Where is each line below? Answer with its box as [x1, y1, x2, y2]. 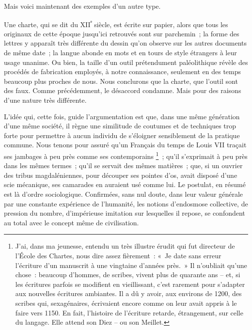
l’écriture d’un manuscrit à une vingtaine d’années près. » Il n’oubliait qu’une [15, 260, 247, 270]
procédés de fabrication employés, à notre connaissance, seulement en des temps [4, 66, 241, 77]
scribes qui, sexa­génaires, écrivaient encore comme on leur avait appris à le [15, 298, 237, 308]
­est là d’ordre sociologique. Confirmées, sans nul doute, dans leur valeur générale [4, 189, 243, 199]
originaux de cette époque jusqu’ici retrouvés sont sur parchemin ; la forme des [4, 28, 239, 38]
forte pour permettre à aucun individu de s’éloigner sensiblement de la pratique [4, 130, 240, 140]
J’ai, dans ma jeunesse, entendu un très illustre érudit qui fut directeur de [15, 241, 235, 251]
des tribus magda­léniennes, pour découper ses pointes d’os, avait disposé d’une [4, 170, 237, 180]
